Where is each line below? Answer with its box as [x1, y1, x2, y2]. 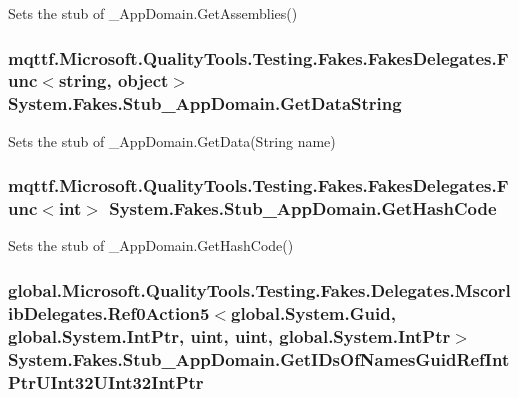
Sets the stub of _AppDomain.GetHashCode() [8, 235, 294, 256]
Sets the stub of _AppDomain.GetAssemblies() [8, 3, 298, 23]
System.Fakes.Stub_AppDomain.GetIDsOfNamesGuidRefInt [8, 346, 510, 371]
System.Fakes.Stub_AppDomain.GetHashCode [109, 196, 497, 221]
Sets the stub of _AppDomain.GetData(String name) [8, 130, 336, 151]
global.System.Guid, [231, 300, 396, 325]
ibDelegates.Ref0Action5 [8, 300, 210, 325]
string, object [58, 68, 169, 93]
